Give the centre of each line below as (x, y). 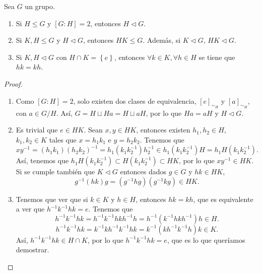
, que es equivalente (223, 199)
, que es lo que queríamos (206, 239)
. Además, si (162, 40)
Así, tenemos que (42, 160)
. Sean (93, 130)
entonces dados (143, 172)
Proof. (13, 83)
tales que (63, 139)
